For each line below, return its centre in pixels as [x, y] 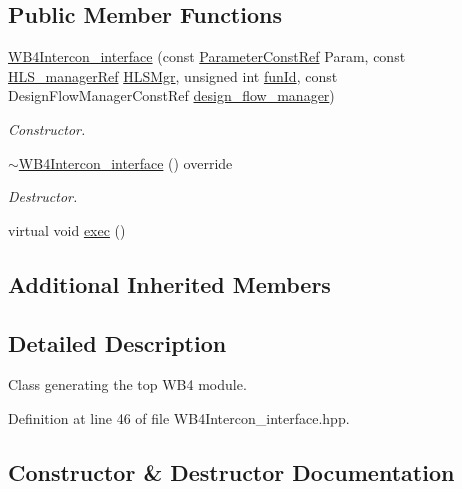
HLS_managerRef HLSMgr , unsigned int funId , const [173, 75]
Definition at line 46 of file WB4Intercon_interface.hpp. [179, 417]
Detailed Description [117, 342]
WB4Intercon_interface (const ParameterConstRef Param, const [207, 56]
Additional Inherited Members [169, 283]
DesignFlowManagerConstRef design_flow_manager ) [171, 95]
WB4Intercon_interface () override [125, 162]
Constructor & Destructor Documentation [231, 471]
